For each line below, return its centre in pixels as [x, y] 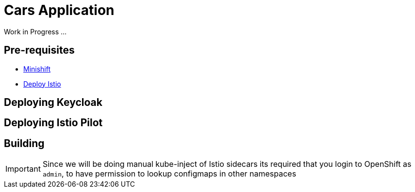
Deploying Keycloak [53, 103]
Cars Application [59, 10]
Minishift [37, 69]
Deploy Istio [42, 84]
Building [24, 143]
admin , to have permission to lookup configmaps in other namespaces [169, 174]
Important [23, 169]
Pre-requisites [39, 50]
